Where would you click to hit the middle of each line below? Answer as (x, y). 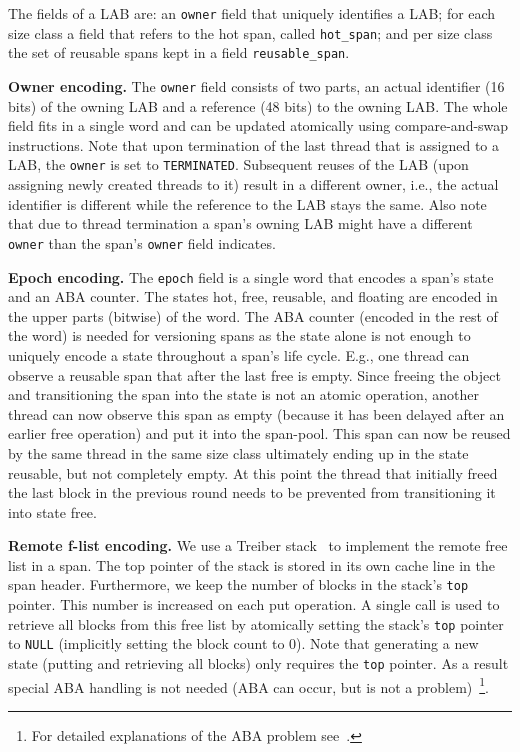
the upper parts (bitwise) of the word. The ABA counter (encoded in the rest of (253, 315)
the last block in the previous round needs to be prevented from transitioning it (252, 492)
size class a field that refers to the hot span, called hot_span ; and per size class (250, 32)
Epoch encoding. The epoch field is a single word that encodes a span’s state (251, 276)
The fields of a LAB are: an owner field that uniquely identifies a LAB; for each (252, 13)
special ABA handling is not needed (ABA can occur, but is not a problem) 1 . (249, 685)
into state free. (52, 511)
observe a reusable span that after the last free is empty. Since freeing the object (254, 374)
